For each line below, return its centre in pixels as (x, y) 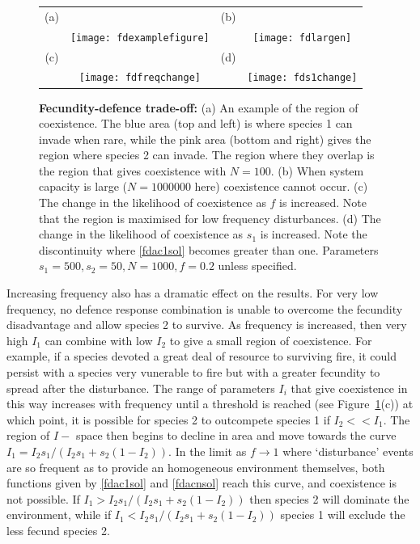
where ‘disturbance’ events (348, 451)
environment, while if (59, 514)
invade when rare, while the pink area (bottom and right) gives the (205, 139)
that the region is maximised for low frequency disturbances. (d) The (210, 218)
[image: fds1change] (302, 78)
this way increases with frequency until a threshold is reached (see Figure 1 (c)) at (210, 404)
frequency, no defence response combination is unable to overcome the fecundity (205, 308)
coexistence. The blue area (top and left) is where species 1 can (196, 123)
